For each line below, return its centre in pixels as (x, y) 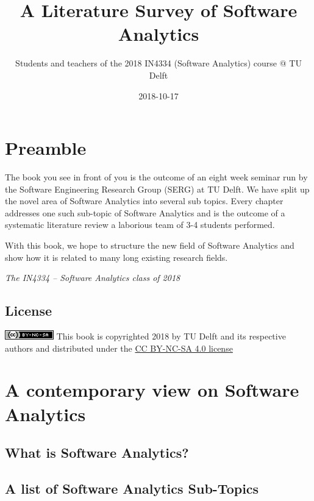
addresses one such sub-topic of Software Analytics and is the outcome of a (145, 212)
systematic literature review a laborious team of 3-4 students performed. (140, 225)
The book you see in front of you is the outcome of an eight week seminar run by (156, 177)
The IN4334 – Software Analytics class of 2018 (93, 278)
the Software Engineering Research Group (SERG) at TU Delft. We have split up (157, 189)
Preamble (46, 148)
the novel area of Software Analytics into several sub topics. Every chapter (144, 201)
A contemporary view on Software (152, 390)
